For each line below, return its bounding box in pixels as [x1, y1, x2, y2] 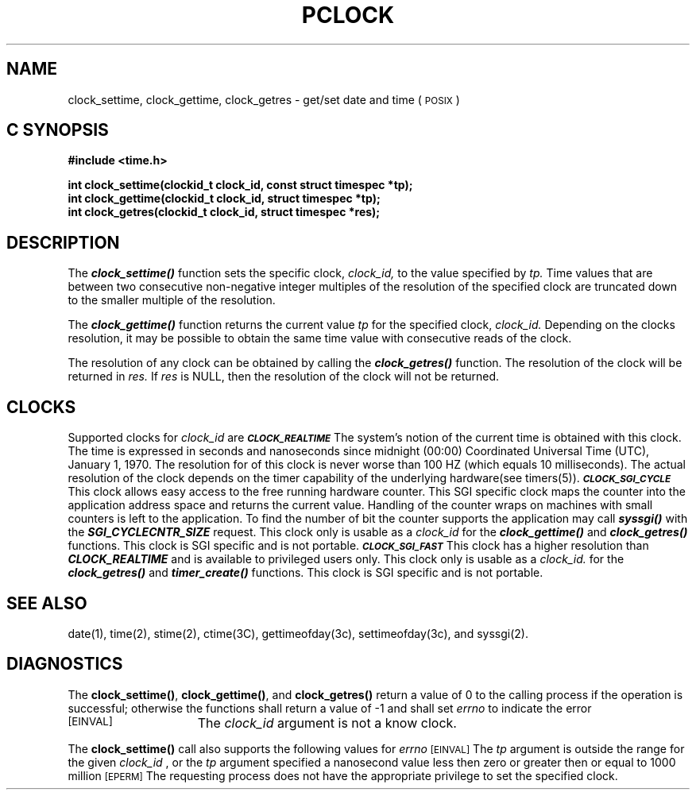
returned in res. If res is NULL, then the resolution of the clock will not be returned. [68, 369, 500, 384]
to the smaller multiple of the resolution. [68, 293, 276, 307]
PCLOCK [301, 2, 395, 29]
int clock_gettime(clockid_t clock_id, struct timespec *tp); [68, 191, 381, 206]
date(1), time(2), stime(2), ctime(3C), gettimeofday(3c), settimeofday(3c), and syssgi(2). [68, 626, 528, 640]
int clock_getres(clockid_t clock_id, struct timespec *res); [68, 205, 381, 219]
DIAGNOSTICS [6, 654, 123, 674]
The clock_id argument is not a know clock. [197, 714, 457, 731]
